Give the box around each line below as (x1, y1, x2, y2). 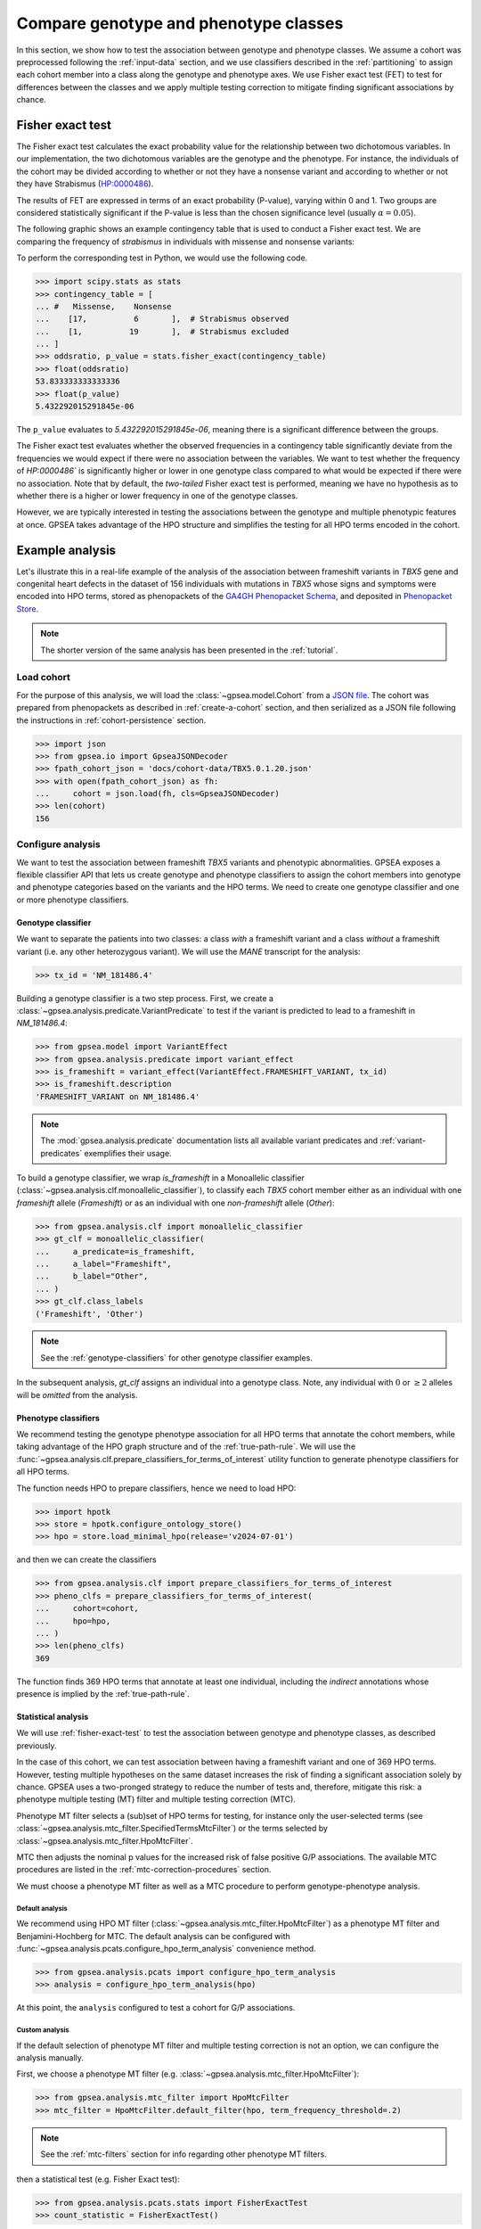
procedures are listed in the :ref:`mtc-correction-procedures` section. (16, 1864, 272, 1875)
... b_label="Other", (35, 1271, 149, 1281)
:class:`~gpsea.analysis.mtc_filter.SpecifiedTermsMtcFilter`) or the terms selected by (16, 1823, 329, 1834)
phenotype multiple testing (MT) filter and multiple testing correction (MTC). (16, 1794, 296, 1805)
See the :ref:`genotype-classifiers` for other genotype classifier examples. (40, 1352, 314, 1363)
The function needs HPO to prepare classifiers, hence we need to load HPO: (16, 1483, 297, 1493)
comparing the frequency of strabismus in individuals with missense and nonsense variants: (16, 236, 355, 247)
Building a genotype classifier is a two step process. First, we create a (16, 992, 273, 1003)
